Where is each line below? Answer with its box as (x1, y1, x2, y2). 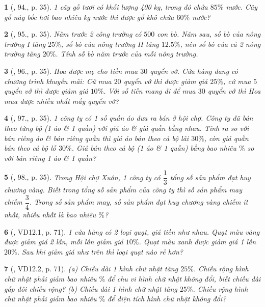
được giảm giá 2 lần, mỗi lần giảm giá (4, 236, 123, 247)
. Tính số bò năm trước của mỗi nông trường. (56, 48, 198, 59)
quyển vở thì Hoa (207, 86, 261, 96)
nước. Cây (226, 2, 257, 12)
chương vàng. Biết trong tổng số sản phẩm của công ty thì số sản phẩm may (4, 184, 242, 195)
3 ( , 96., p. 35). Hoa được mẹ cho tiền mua (4, 65, 138, 76)
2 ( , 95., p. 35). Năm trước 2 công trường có (4, 29, 142, 39)
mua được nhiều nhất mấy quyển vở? (4, 95, 119, 106)
